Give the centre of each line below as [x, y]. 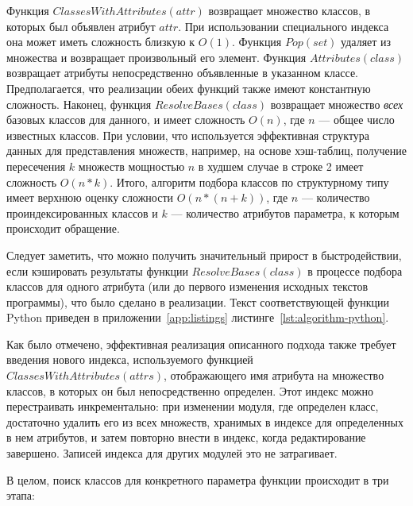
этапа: [21, 495]
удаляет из [366, 42]
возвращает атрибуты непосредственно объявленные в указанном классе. [183, 73]
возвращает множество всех [337, 104]
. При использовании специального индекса [284, 26]
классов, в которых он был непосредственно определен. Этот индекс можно [190, 390]
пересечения [36, 166]
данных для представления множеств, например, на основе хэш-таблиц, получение [206, 151]
